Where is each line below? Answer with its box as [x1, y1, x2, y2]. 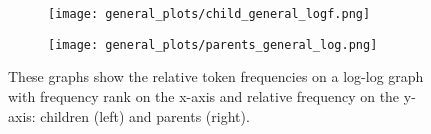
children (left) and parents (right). [40, 105, 250, 126]
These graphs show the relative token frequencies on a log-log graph [8, 66, 424, 87]
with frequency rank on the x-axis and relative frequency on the [8, 85, 400, 106]
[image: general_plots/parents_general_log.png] [48, 37, 378, 52]
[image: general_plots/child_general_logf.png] [48, 7, 371, 21]
